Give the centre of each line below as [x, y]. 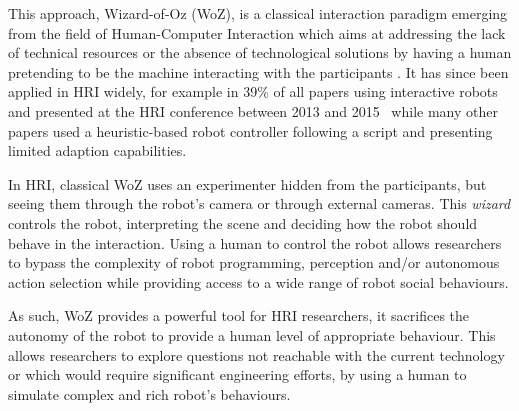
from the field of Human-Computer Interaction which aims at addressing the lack [257, 32]
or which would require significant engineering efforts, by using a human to [237, 374]
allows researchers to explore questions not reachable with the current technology [256, 354]
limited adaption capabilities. [97, 150]
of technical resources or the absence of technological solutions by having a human [260, 52]
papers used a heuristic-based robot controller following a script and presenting [250, 130]
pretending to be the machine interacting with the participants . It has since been [258, 71]
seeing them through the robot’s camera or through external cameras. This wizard [259, 203]
